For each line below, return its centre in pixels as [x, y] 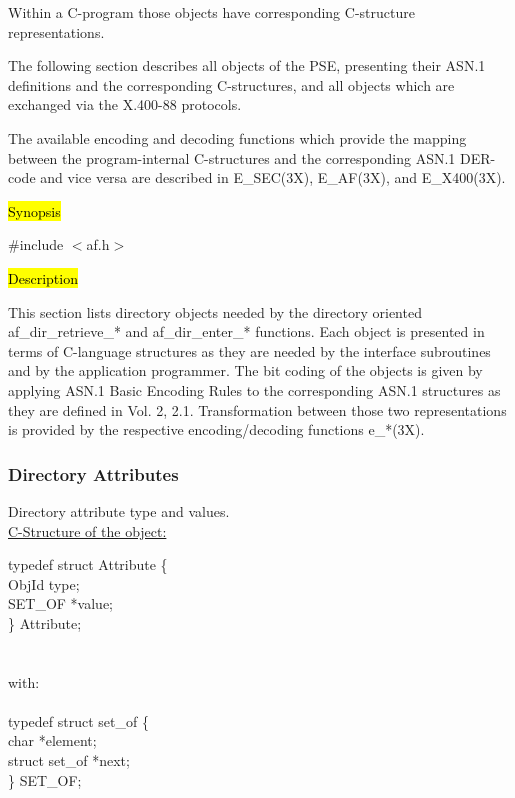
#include [36, 244]
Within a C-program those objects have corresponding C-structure [211, 12]
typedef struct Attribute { [88, 564]
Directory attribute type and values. [119, 510]
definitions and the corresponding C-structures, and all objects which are [231, 84]
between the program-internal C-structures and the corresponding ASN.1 [232, 157]
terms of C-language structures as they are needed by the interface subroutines [249, 350]
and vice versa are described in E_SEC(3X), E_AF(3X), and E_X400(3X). [273, 177]
